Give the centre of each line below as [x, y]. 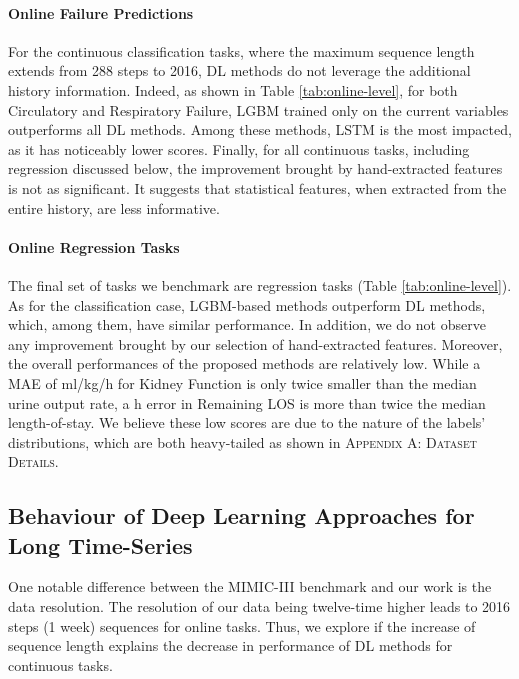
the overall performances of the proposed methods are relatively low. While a [244, 363]
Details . [33, 461]
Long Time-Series [100, 544]
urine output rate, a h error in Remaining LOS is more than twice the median [247, 402]
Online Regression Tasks [94, 246]
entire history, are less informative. [114, 207]
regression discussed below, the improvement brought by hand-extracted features [255, 168]
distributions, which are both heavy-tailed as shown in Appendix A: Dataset [242, 441]
